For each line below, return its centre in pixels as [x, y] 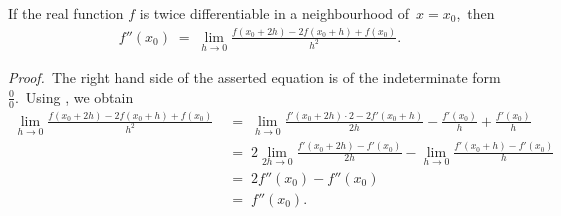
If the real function [66, 13]
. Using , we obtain [74, 96]
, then [475, 13]
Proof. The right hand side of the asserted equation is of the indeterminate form [254, 77]
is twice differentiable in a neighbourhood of [274, 13]
